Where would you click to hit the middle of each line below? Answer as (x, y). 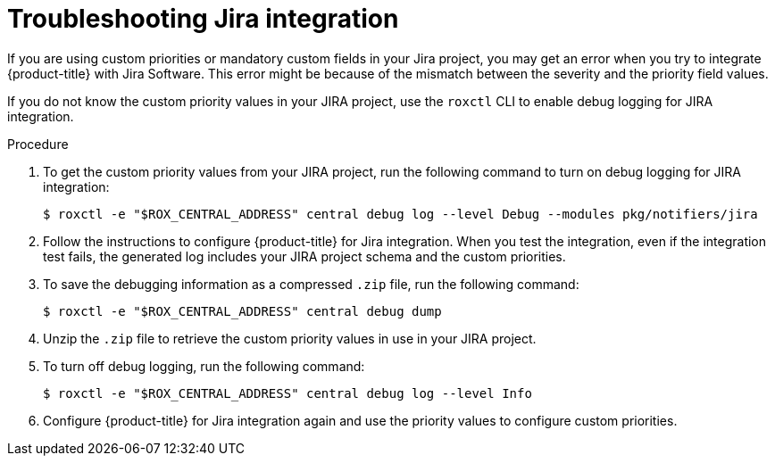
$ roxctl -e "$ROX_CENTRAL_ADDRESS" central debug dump (242, 311)
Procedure (38, 144)
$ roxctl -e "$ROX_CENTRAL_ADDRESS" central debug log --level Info (287, 393)
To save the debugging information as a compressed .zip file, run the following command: (311, 284)
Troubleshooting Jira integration (203, 19)
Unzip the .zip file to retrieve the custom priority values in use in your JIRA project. (290, 338)
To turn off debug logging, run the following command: (204, 366)
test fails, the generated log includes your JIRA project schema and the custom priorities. (304, 256)
